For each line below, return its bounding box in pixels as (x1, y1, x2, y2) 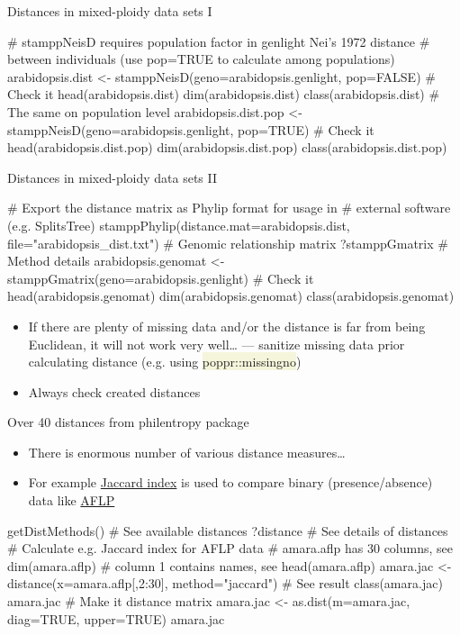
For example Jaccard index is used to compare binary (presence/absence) (28, 473, 433, 492)
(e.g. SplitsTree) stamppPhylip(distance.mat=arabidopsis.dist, (7, 215, 350, 234)
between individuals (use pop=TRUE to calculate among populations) (7, 50, 395, 68)
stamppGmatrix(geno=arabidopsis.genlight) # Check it (7, 268, 314, 287)
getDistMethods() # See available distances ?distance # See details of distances (7, 521, 448, 540)
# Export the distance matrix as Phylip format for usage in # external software (7, 198, 451, 217)
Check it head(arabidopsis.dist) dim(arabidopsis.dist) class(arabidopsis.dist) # (7, 85, 440, 104)
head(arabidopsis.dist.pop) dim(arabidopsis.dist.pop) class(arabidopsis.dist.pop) (7, 138, 447, 157)
